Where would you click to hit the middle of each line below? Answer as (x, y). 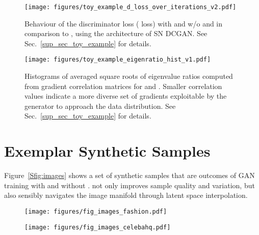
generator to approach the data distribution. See (100, 106)
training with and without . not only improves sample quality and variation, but (129, 185)
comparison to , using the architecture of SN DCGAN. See (116, 33)
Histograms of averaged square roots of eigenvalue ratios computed (129, 76)
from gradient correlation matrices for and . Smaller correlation (123, 86)
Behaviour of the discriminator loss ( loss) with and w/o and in (124, 23)
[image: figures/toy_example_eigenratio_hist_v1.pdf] (118, 60)
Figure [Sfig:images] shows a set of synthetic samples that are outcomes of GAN (129, 175)
